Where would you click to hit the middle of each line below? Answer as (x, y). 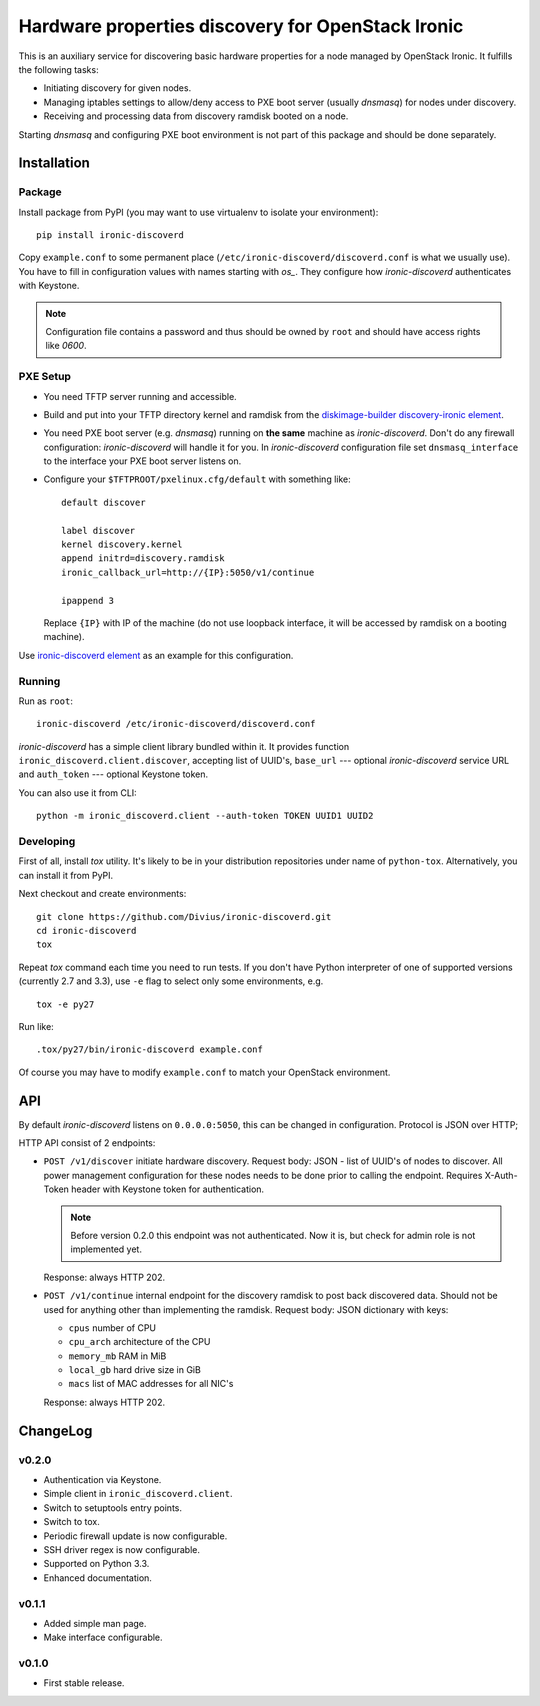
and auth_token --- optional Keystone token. (113, 774)
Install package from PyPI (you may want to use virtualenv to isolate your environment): (198, 212)
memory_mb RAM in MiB (117, 1356)
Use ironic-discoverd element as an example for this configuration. (156, 655)
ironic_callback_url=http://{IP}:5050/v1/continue (188, 572)
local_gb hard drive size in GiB (135, 1370)
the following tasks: (58, 69)
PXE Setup (45, 377)
